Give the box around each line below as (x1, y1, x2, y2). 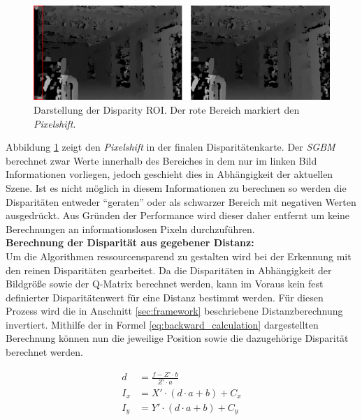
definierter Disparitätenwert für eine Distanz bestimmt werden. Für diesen (6, 290, 324, 304)
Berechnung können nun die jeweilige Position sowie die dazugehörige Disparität (6, 331, 349, 345)
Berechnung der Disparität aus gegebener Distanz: (6, 235, 254, 250)
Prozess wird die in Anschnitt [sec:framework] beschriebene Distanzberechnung (6, 303, 343, 318)
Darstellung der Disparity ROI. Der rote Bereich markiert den (34, 102, 300, 117)
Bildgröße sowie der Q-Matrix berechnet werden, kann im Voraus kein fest (6, 276, 324, 291)
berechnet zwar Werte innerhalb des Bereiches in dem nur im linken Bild (6, 153, 317, 167)
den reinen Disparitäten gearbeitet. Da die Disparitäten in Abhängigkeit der (6, 262, 332, 277)
